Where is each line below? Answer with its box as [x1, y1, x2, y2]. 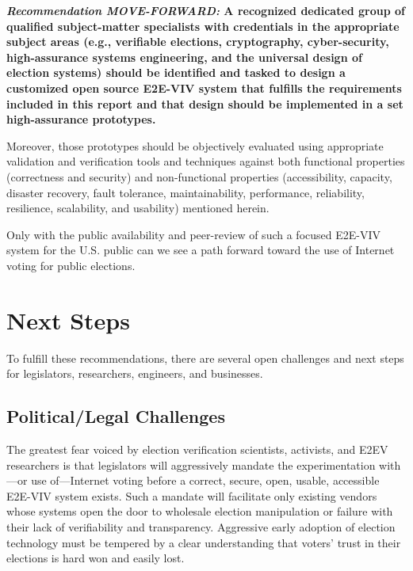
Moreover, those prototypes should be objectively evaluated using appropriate [6, 137, 384, 154]
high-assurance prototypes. [6, 111, 156, 128]
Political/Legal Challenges [6, 404, 225, 428]
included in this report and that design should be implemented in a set [6, 95, 403, 112]
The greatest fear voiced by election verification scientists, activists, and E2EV [6, 441, 388, 458]
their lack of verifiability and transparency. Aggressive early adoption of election [6, 518, 396, 535]
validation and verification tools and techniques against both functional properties [6, 153, 405, 169]
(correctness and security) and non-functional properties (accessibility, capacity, [6, 168, 392, 185]
